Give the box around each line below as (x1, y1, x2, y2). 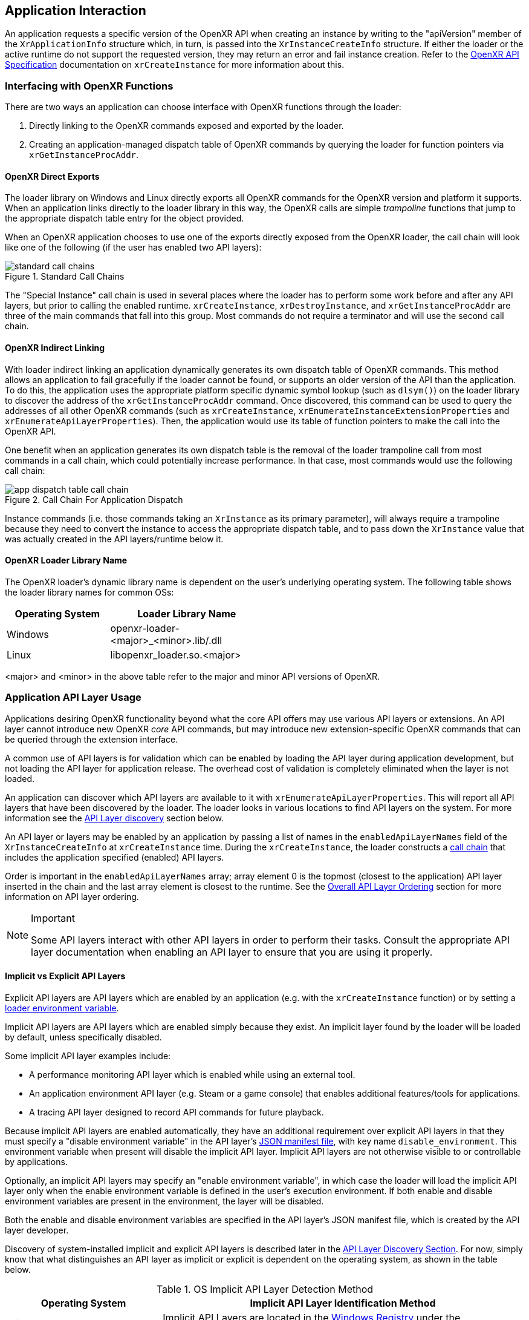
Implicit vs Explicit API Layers (5, 971, 126, 982)
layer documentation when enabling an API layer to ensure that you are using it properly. (31, 945, 433, 958)
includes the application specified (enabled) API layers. (5, 852, 224, 862)
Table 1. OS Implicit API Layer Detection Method (156, 1282, 374, 1295)
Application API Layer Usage (5, 691, 141, 704)
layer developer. (5, 1224, 69, 1235)
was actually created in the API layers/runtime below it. (5, 533, 224, 544)
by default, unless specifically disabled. (5, 1031, 162, 1042)
